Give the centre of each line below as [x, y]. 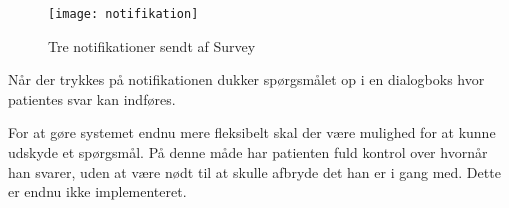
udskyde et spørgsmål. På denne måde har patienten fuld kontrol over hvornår [248, 152]
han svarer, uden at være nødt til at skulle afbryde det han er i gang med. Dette [254, 171]
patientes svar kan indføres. [92, 98]
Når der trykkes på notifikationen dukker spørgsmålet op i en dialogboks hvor [246, 79]
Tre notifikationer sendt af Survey [152, 45]
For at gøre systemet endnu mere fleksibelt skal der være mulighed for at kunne [252, 132]
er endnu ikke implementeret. [97, 191]
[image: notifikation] [123, 14]
